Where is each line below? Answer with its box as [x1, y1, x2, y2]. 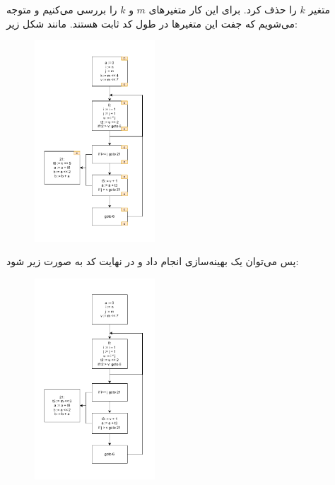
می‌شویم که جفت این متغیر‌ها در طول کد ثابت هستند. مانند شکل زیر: [6, 16, 298, 30]
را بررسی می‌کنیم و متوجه [6, 2, 117, 16]
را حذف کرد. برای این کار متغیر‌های [148, 2, 297, 16]
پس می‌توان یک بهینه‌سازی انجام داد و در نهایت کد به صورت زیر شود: [6, 254, 299, 269]
